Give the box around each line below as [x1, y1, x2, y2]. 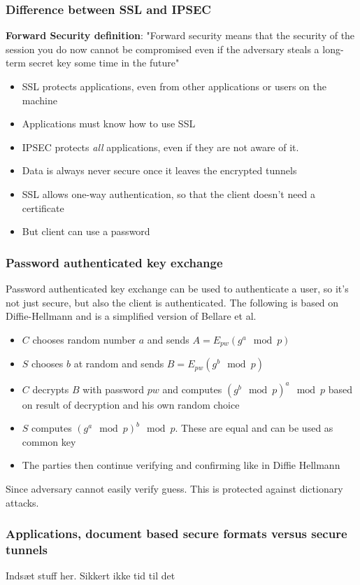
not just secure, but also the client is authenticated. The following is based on [6, 295, 339, 309]
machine [22, 92, 57, 107]
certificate [22, 200, 64, 215]
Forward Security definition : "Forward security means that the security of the [6, 28, 355, 43]
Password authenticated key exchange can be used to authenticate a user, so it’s [6, 281, 349, 295]
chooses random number [32, 332, 136, 346]
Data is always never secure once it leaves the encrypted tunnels [22, 163, 297, 178]
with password [82, 381, 144, 396]
